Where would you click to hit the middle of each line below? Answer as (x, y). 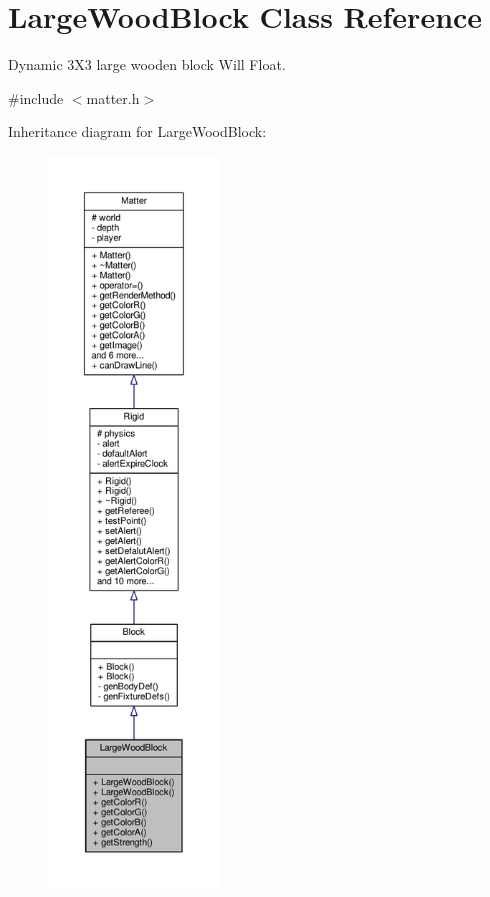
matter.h (113, 97)
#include (36, 97)
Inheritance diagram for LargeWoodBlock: (137, 131)
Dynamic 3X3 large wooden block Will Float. (147, 64)
